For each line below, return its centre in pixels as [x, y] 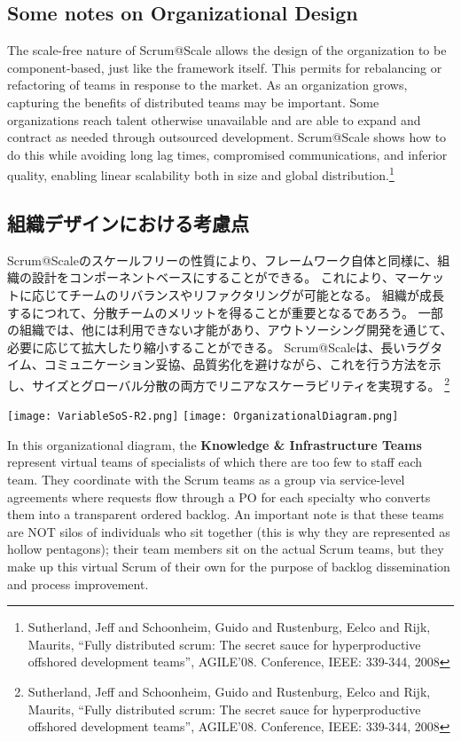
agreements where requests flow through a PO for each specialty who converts [219, 497]
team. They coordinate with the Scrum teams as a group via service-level [206, 480]
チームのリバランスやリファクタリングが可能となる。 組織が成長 [256, 295]
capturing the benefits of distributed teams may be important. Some [193, 102]
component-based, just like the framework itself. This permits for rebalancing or [225, 67]
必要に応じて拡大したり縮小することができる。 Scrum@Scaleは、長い [207, 347]
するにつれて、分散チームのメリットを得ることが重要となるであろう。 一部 [225, 312]
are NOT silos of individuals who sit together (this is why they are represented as [229, 531]
